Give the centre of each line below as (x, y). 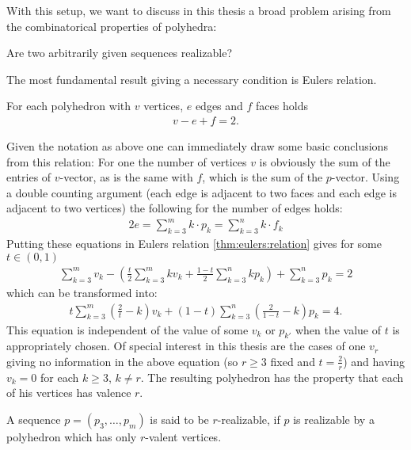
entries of (29, 177)
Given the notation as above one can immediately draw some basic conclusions (197, 146)
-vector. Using (365, 177)
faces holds (282, 106)
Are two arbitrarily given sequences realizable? (119, 53)
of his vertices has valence (69, 393)
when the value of (338, 329)
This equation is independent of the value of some (127, 329)
